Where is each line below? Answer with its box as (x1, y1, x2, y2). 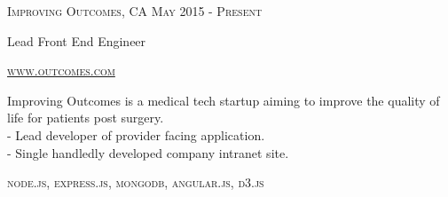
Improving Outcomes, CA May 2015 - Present (7, 2, 263, 20)
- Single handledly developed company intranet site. (7, 143, 289, 162)
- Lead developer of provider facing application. (7, 125, 265, 144)
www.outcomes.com (7, 61, 115, 80)
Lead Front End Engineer (7, 31, 146, 50)
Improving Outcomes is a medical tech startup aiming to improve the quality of (7, 91, 440, 109)
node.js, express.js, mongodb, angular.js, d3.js (7, 173, 264, 192)
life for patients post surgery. (7, 108, 164, 127)
